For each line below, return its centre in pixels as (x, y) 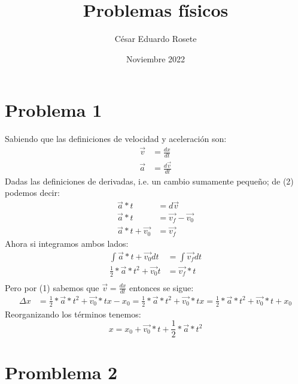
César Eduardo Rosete (156, 39)
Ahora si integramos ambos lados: (67, 243)
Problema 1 (54, 110)
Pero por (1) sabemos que (52, 287)
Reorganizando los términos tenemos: (73, 314)
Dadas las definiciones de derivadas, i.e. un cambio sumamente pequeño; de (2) (149, 181)
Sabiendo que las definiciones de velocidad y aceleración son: (116, 139)
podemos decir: (32, 193)
